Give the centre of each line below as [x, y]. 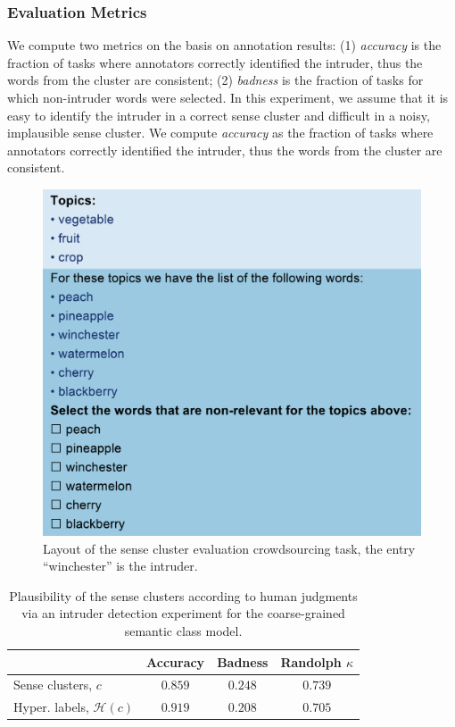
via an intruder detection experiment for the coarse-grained [183, 613]
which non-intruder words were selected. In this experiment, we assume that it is [228, 97]
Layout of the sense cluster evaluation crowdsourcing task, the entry [229, 548]
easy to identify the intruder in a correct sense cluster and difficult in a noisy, [219, 115]
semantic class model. [183, 630]
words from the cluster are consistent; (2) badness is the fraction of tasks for [215, 80]
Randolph [311, 661]
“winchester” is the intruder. [120, 566]
